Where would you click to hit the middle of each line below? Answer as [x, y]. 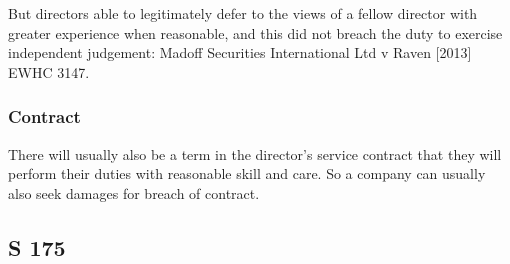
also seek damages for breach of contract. [134, 192]
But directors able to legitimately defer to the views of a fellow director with [243, 13]
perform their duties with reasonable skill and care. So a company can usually [247, 173]
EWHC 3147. [49, 71]
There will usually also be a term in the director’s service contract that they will [255, 153]
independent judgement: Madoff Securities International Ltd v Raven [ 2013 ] [240, 52]
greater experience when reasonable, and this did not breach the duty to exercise [255, 32]
